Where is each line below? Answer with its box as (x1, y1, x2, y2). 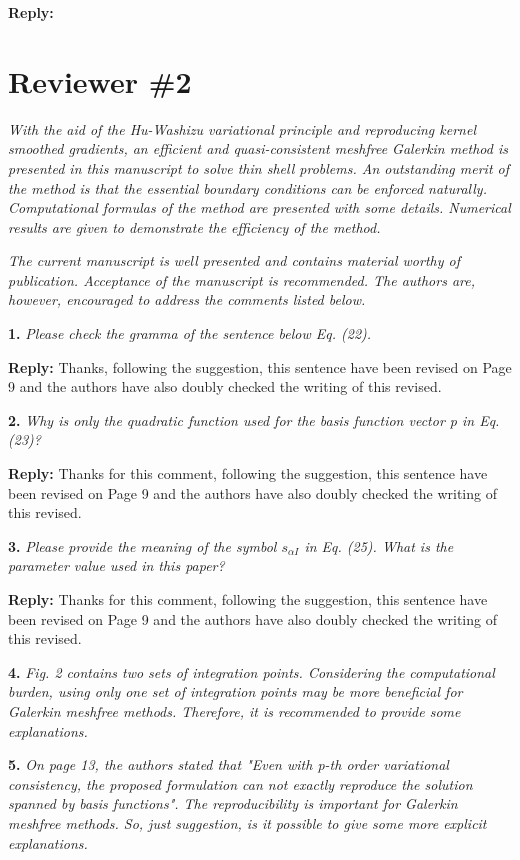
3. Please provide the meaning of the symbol (8, 535, 277, 556)
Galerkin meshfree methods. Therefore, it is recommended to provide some (8, 700, 461, 721)
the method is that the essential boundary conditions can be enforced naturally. (8, 177, 487, 198)
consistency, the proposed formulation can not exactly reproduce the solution (8, 773, 473, 794)
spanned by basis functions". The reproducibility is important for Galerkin (8, 793, 458, 814)
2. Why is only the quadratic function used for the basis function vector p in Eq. (8, 409, 500, 430)
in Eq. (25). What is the (304, 535, 454, 556)
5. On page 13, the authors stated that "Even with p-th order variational (8, 754, 449, 775)
